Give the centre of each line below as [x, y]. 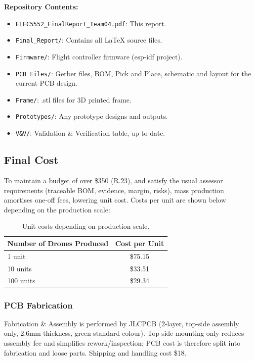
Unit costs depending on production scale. [86, 226]
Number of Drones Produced [58, 243]
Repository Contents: [41, 6]
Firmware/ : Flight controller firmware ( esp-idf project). [99, 56]
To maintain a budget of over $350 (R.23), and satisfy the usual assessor [114, 180]
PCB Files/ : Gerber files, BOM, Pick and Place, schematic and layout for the [133, 73]
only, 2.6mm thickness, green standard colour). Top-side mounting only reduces [124, 333]
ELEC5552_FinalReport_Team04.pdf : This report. [91, 23]
